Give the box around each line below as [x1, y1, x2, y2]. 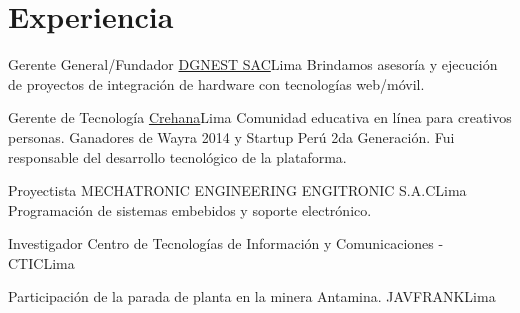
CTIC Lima [8, 252, 75, 273]
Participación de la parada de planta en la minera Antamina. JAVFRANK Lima [8, 286, 496, 307]
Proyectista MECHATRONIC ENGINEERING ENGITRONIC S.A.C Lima [8, 180, 467, 201]
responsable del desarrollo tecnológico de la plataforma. [8, 146, 347, 167]
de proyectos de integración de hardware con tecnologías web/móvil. [8, 73, 425, 94]
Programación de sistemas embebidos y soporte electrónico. [8, 199, 372, 220]
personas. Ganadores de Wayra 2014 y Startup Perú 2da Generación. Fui [8, 126, 455, 147]
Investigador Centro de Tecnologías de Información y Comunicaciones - [8, 233, 444, 254]
